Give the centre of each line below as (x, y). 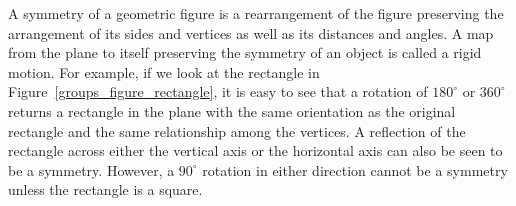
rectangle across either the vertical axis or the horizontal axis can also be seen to (255, 150)
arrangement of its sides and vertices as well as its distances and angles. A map (251, 32)
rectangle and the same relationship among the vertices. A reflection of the (237, 130)
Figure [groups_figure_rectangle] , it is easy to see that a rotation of (218, 91)
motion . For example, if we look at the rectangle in (164, 71)
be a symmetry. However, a (91, 169)
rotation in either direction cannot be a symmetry (355, 169)
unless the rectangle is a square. (105, 189)
